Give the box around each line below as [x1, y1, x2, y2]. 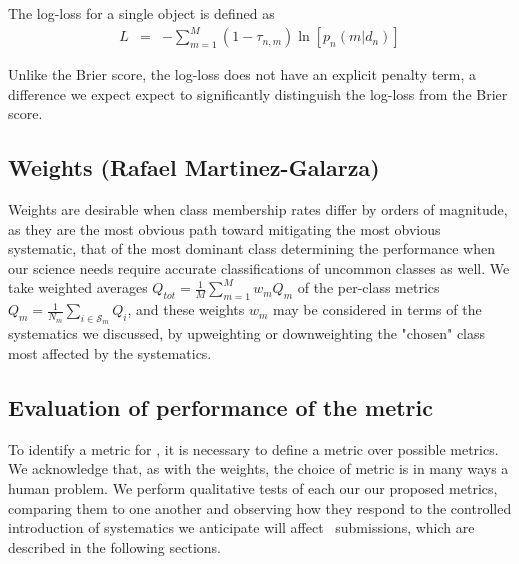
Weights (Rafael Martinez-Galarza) [8, 152, 380, 183]
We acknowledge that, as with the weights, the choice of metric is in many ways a [8, 458, 509, 479]
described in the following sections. [8, 536, 221, 557]
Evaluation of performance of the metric [8, 392, 433, 423]
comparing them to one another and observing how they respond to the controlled [8, 497, 512, 518]
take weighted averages [8, 277, 148, 298]
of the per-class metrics [297, 277, 440, 298]
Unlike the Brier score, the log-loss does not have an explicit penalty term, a [8, 64, 477, 85]
